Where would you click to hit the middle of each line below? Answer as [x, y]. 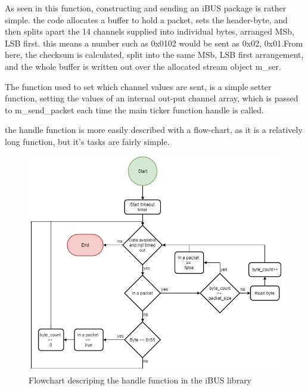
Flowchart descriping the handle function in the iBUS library [140, 380]
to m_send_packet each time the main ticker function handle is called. [134, 109]
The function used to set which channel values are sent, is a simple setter [138, 86]
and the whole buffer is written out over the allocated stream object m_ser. [143, 66]
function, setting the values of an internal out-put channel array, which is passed [152, 98]
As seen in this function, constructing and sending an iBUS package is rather [146, 8]
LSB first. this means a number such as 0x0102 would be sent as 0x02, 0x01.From [154, 43]
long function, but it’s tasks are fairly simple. [87, 141]
